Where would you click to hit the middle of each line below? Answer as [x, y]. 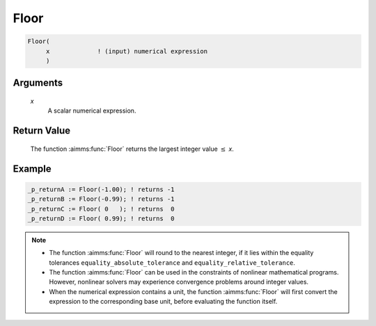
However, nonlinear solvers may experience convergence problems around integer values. [179, 282]
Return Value [42, 131]
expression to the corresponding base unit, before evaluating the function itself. [163, 302]
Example [32, 169]
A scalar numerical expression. [92, 111]
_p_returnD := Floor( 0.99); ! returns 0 [101, 218]
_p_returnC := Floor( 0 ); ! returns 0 [101, 209]
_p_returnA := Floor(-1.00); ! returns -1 [101, 189]
